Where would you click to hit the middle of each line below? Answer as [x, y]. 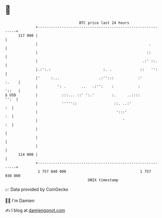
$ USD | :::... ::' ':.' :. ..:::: [72, 95]
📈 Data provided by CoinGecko [37, 189]
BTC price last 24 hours [104, 23]
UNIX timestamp [103, 180]
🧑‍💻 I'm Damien [20, 201]
